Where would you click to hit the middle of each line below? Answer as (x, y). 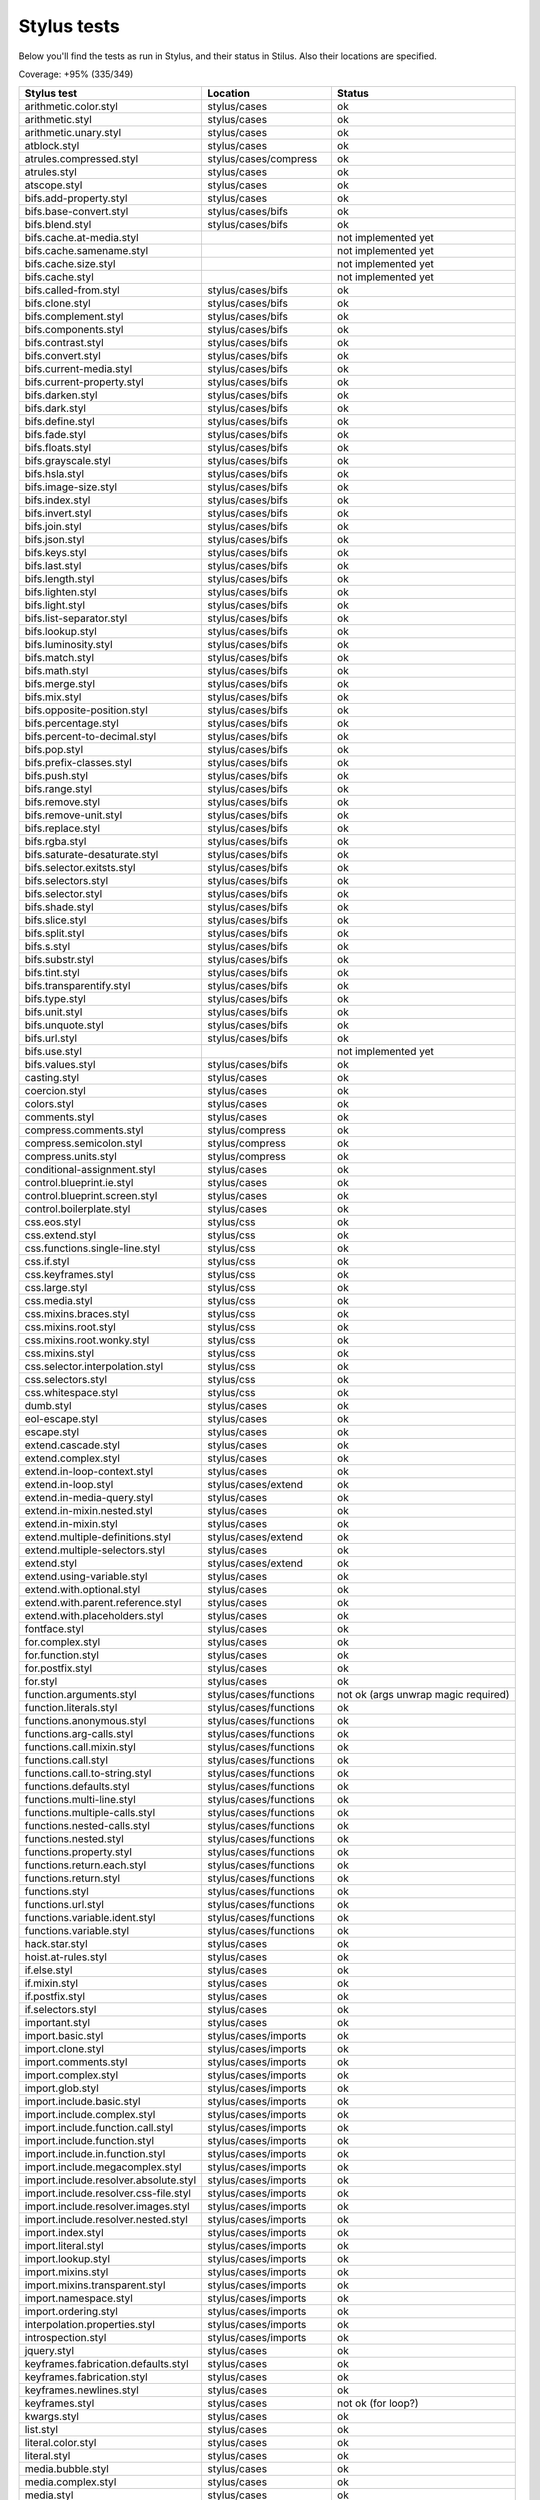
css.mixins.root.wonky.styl (87, 1340)
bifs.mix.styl (53, 697)
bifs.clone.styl (57, 303)
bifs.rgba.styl (55, 842)
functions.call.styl (66, 1760)
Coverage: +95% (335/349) (76, 74)
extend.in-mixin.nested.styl (89, 1511)
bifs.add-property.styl (76, 198)
